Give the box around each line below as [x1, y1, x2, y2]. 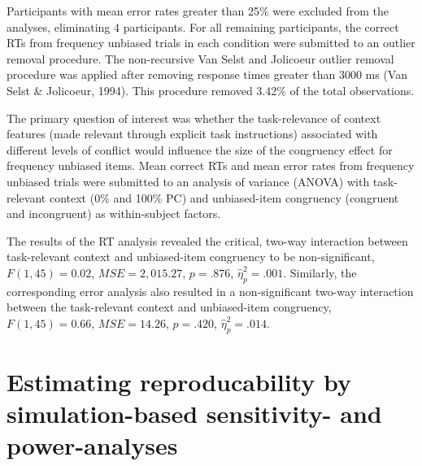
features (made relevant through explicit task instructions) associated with [7, 125, 378, 142]
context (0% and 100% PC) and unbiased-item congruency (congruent [49, 189, 399, 206]
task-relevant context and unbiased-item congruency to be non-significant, [7, 248, 375, 265]
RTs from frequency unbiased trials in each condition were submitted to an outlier [7, 34, 415, 51]
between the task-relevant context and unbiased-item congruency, [7, 298, 332, 316]
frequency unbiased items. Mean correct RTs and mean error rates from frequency [7, 157, 415, 174]
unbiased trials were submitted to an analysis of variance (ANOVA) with [7, 172, 370, 189]
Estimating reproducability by [7, 364, 351, 398]
